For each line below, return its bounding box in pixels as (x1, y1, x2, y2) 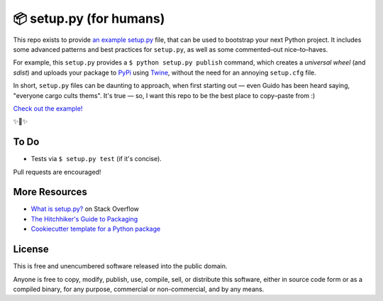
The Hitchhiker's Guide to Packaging (30, 214, 138, 223)
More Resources (13, 186, 88, 198)
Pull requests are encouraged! (13, 168, 101, 176)
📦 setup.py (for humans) (13, 11, 165, 26)
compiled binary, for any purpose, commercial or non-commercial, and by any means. (13, 285, 265, 293)
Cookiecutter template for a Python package (30, 224, 161, 234)
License (13, 243, 49, 256)
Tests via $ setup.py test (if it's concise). (30, 155, 162, 163)
